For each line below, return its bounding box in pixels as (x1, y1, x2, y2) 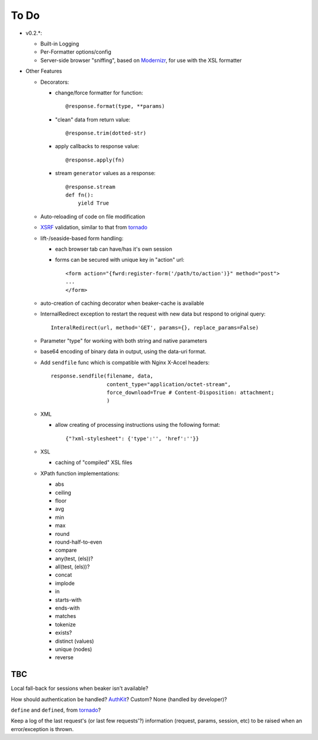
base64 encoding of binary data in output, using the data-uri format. (40, 348, 207, 355)
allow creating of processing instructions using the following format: (55, 422, 220, 429)
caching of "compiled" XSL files (55, 459, 132, 466)
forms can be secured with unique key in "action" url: (55, 256, 185, 264)
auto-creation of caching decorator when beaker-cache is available (40, 300, 204, 307)
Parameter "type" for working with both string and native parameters (40, 337, 207, 344)
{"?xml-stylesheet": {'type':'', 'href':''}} (65, 435, 200, 442)
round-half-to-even (55, 538, 102, 545)
